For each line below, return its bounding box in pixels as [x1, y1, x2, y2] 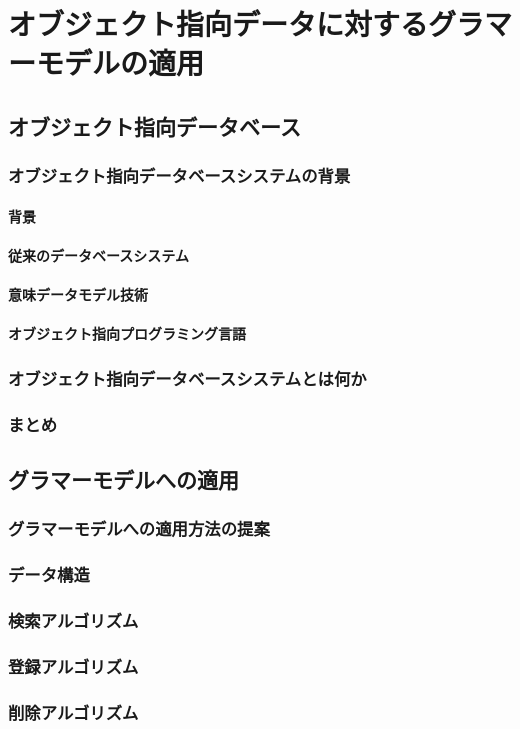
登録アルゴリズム [8, 653, 139, 678]
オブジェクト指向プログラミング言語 [8, 323, 246, 344]
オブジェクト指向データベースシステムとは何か [8, 365, 367, 390]
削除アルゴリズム [8, 699, 139, 724]
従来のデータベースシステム [8, 244, 189, 265]
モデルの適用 [36, 42, 205, 83]
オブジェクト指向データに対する [8, 3, 429, 44]
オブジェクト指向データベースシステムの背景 [8, 163, 351, 188]
